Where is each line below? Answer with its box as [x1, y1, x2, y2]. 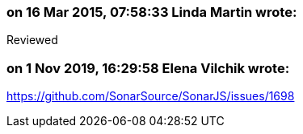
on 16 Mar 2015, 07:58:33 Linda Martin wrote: [6, 4, 297, 20]
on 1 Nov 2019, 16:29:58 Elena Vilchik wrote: [6, 59, 290, 76]
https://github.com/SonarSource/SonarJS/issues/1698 [6, 89, 295, 104]
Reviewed [6, 33, 58, 47]
